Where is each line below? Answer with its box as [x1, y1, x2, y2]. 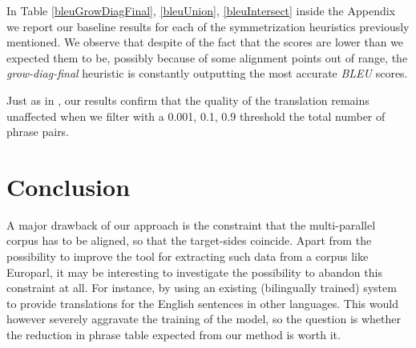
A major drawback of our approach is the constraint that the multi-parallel [6, 216, 376, 233]
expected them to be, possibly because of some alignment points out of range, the [6, 49, 408, 66]
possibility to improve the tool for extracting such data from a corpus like [6, 248, 369, 265]
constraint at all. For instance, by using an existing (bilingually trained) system [6, 279, 397, 296]
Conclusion [6, 170, 131, 202]
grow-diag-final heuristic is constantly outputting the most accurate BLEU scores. [6, 65, 408, 82]
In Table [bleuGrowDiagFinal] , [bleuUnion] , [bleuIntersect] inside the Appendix [6, 2, 395, 18]
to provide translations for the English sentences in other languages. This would [6, 294, 398, 311]
